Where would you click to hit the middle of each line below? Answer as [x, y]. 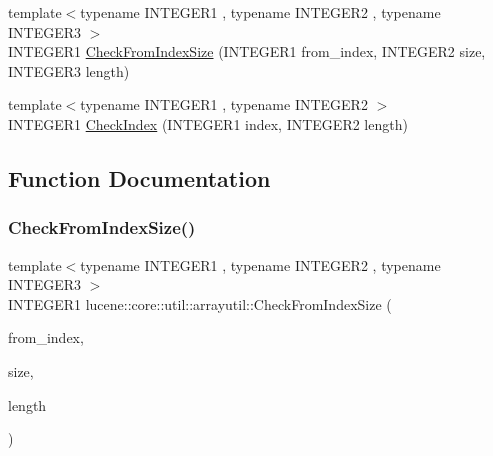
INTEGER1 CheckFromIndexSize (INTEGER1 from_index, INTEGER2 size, [247, 51]
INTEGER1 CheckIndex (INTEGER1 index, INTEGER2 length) [208, 123]
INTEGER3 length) [69, 70]
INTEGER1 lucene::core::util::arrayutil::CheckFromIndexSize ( [200, 303]
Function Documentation [139, 177]
